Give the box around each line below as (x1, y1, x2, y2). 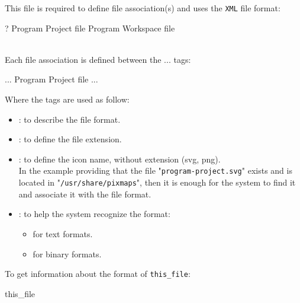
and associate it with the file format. (18, 187, 151, 200)
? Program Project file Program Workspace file (5, 21, 175, 34)
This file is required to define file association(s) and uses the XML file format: (5, 2, 280, 14)
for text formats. (33, 227, 93, 240)
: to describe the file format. (18, 113, 121, 125)
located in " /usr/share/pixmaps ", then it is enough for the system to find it (18, 176, 296, 189)
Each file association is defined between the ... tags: (5, 53, 191, 65)
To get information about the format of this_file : (5, 267, 191, 280)
